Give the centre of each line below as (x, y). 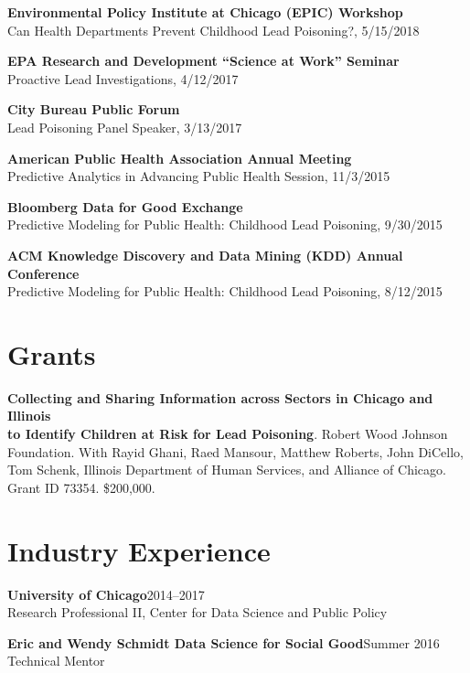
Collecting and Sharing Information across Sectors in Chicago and (220, 397)
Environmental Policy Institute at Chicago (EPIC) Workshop (205, 12)
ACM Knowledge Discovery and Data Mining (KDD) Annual (205, 255)
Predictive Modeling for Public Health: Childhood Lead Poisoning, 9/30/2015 (225, 224)
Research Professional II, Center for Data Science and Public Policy (198, 612)
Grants (52, 353)
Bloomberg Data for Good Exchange (125, 206)
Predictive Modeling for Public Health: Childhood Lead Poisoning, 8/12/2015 (225, 291)
